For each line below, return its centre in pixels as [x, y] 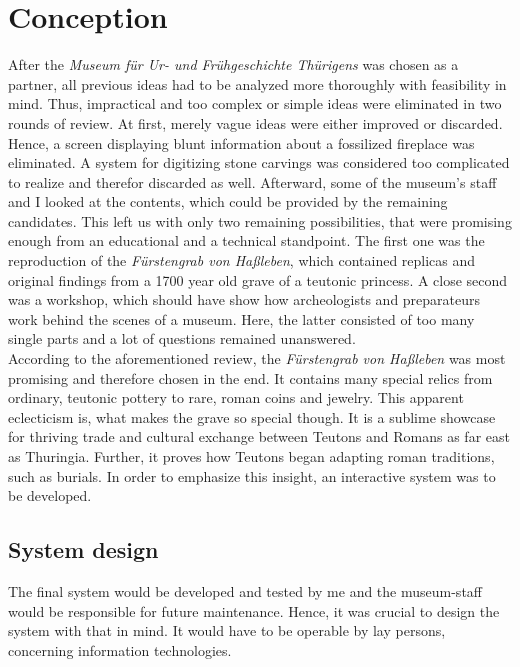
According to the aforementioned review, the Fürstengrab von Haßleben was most [257, 358]
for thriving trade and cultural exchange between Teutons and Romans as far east [259, 436]
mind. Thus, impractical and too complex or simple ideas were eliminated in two [255, 103]
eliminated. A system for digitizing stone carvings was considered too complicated [259, 162]
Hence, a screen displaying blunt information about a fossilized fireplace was [241, 142]
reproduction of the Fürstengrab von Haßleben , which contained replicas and [242, 260]
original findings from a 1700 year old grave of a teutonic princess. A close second [258, 279]
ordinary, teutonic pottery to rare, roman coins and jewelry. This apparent [236, 397]
